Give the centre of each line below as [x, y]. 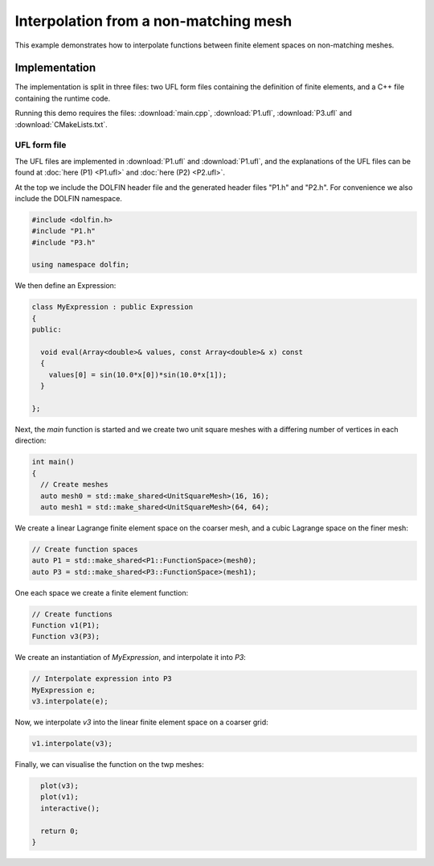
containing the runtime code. [63, 98]
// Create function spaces [85, 549]
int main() [53, 462]
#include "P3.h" [64, 242]
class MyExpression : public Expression [112, 307]
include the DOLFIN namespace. [68, 198]
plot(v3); [60, 786]
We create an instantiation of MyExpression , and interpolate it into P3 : [131, 658]
